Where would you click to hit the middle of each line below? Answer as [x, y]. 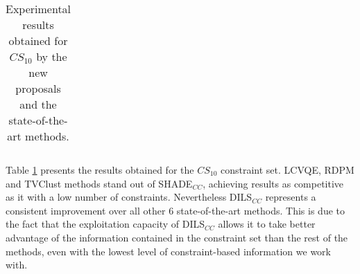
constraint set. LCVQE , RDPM [287, 170]
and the [38, 104]
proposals [38, 88]
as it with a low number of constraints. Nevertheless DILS [129, 197]
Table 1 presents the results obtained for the [100, 170]
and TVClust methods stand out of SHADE [99, 183]
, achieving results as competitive [273, 183]
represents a [291, 197]
